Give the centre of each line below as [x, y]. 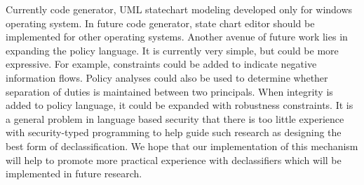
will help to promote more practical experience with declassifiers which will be [174, 160]
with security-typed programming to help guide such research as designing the [174, 132]
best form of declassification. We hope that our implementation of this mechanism [182, 146]
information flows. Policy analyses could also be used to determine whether [167, 77]
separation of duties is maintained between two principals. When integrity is [169, 91]
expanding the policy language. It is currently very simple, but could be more [172, 50]
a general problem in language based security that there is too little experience [175, 118]
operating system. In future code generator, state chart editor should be [160, 23]
